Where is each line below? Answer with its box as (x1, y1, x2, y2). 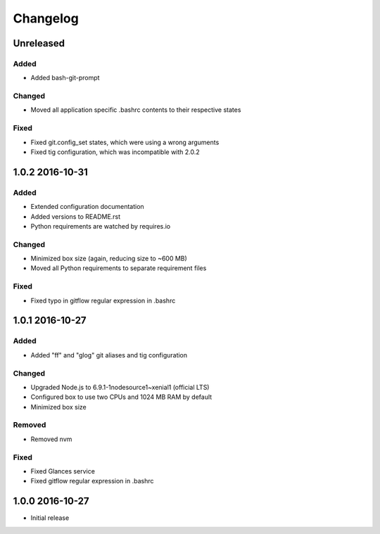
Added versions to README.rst (30, 212, 121, 221)
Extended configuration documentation (30, 203, 144, 211)
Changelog (13, 11, 79, 26)
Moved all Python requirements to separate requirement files (30, 264, 207, 272)
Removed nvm (30, 435, 72, 443)
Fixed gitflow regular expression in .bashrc (30, 477, 154, 485)
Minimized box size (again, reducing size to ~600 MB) (30, 254, 188, 263)
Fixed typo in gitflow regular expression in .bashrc (30, 296, 176, 305)
